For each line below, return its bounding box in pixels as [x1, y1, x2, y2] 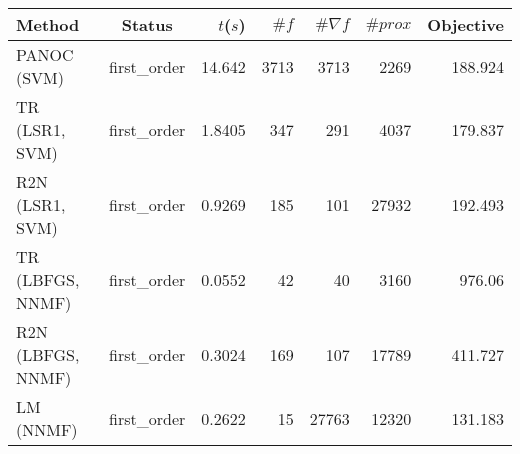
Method [16, 13, 80, 36]
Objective [427, 13, 504, 36]
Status [121, 13, 173, 36]
